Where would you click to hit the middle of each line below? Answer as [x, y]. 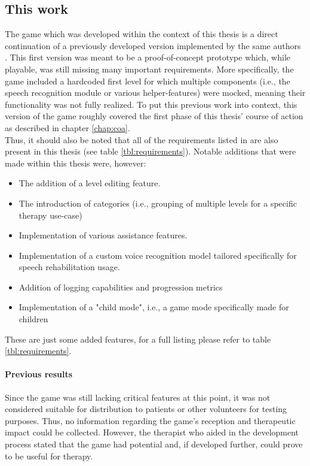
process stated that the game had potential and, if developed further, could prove [154, 444]
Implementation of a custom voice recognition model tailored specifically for [158, 255]
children [33, 319]
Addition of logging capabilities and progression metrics [121, 287]
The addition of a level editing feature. [90, 183]
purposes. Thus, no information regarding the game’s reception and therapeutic [150, 420]
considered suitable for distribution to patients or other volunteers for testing [146, 409]
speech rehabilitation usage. [69, 267]
